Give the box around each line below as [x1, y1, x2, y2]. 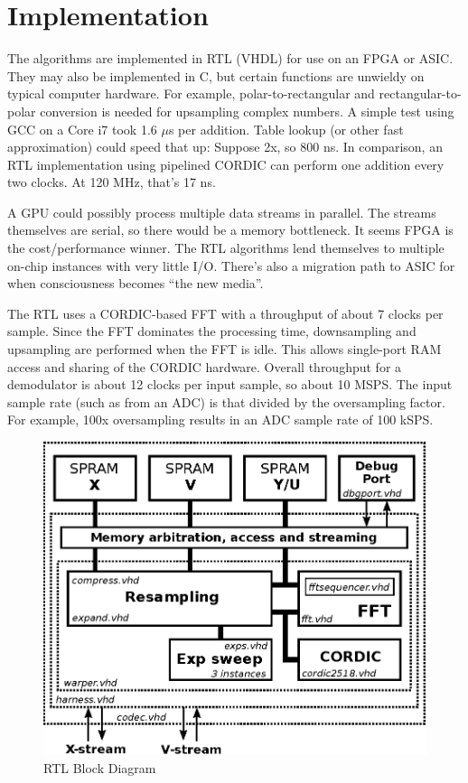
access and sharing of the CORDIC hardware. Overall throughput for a [7, 357, 402, 376]
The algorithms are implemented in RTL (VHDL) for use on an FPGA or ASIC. [7, 49, 454, 68]
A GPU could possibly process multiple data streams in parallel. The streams [7, 202, 436, 221]
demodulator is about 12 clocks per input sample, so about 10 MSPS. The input [7, 375, 453, 394]
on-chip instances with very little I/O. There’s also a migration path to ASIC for [7, 256, 455, 275]
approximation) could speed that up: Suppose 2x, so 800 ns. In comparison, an [7, 137, 443, 156]
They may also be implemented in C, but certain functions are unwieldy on [7, 66, 425, 85]
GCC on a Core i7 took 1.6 [7, 119, 157, 138]
